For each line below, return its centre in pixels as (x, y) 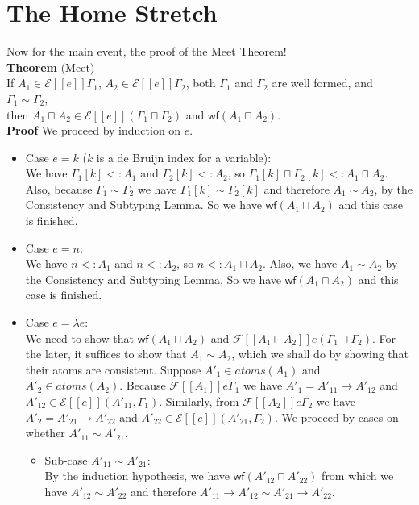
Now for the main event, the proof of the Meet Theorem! (147, 51)
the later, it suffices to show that (106, 354)
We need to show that (80, 338)
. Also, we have (300, 263)
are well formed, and (322, 83)
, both (201, 83)
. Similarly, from (199, 401)
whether (45, 433)
